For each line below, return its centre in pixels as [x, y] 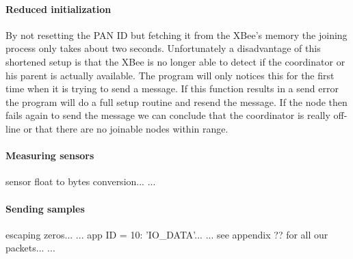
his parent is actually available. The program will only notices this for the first [170, 75]
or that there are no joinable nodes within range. [126, 128]
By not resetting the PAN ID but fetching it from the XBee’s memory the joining [176, 35]
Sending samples [45, 208]
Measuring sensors [50, 155]
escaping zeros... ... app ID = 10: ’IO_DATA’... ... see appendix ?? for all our [167, 234]
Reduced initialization [58, 9]
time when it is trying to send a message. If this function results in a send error [172, 88]
